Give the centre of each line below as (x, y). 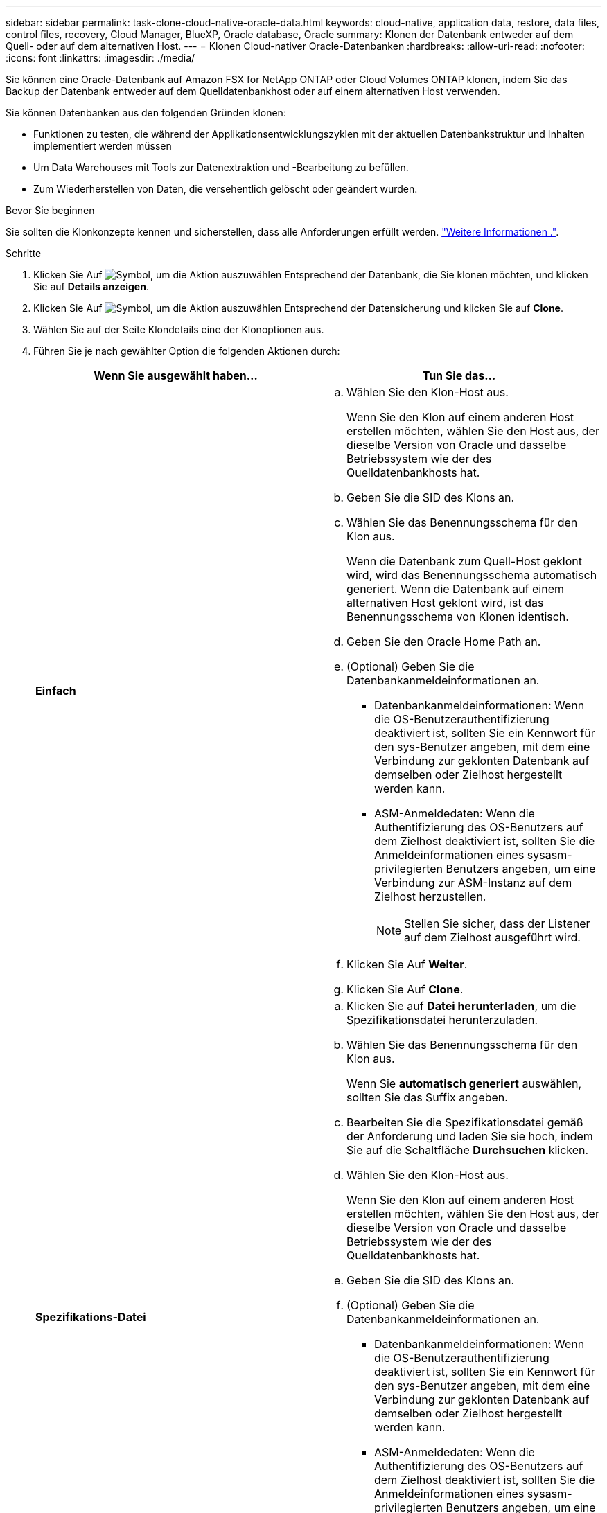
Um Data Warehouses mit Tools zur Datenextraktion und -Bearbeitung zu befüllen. (221, 167)
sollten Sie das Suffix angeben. (427, 1097)
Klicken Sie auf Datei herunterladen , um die (461, 1006)
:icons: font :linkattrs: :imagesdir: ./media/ (100, 58)
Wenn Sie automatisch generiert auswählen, (464, 1083)
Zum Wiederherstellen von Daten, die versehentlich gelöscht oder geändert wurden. (226, 189)
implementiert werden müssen (103, 146)
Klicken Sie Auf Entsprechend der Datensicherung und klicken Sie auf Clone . (298, 308)
